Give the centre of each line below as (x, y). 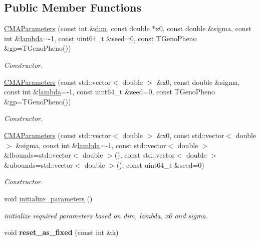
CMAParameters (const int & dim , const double (77, 28)
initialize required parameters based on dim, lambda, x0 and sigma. (106, 215)
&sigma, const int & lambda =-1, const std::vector (91, 145)
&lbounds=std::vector (38, 155)
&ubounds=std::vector (39, 164)
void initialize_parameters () (48, 198)
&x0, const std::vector (191, 135)
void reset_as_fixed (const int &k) (61, 232)
